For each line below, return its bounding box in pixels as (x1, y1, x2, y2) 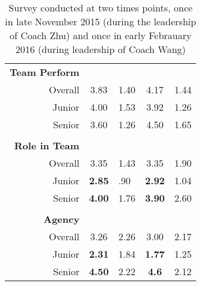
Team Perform (10, 65, 79, 79)
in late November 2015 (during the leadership (5, 14, 196, 28)
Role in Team (14, 138, 79, 152)
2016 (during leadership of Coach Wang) (15, 42, 186, 56)
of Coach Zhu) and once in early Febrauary (10, 28, 192, 42)
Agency (43, 212, 79, 226)
